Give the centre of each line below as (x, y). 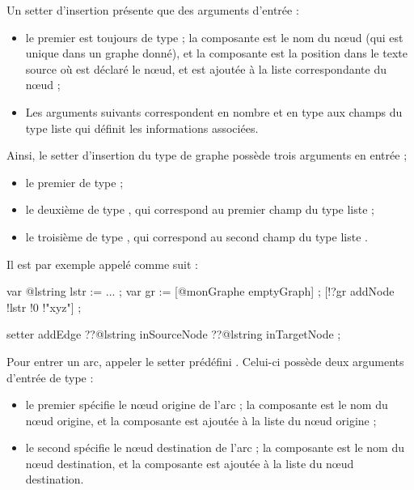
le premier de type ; (74, 182)
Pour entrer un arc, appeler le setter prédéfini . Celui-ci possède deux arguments (205, 361)
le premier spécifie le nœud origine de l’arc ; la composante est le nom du (207, 405)
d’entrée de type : (50, 377)
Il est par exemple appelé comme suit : (102, 264)
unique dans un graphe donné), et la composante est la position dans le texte (216, 53)
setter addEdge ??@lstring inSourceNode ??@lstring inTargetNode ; (174, 334)
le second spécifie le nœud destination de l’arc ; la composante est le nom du (215, 447)
